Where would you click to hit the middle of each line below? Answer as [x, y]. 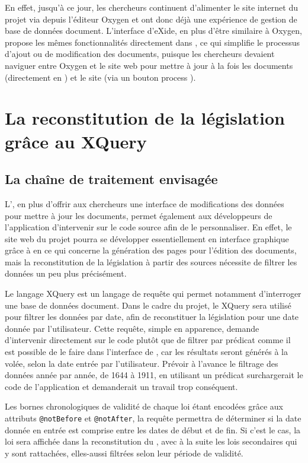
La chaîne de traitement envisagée [111, 179]
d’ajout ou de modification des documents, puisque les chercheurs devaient [140, 54]
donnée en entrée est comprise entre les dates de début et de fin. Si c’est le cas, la [153, 429]
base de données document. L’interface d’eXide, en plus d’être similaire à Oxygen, [153, 31]
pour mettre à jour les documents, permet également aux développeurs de [139, 215]
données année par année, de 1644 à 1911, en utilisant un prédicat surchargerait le [154, 375]
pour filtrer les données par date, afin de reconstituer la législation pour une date [152, 317]
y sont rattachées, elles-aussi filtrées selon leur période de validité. [124, 453]
